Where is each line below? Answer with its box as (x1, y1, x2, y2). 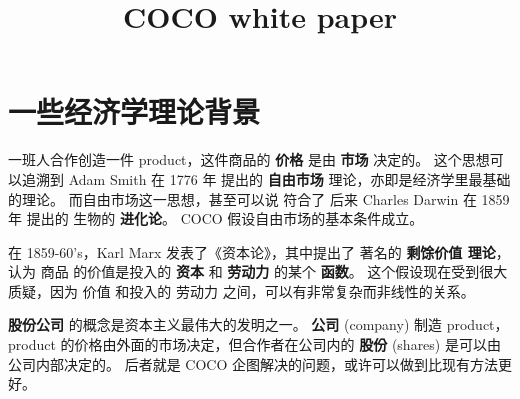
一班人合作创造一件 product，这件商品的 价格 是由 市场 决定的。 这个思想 (8, 149, 490, 170)
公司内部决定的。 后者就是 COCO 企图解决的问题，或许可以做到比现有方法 (8, 353, 498, 374)
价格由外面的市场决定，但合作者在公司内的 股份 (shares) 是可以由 (74, 334, 501, 355)
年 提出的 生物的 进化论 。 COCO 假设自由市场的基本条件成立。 (8, 208, 424, 229)
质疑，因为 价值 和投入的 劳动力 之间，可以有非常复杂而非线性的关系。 (8, 280, 475, 301)
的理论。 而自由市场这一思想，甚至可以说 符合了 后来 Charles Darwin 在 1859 (8, 188, 510, 209)
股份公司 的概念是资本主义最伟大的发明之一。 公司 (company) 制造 (8, 314, 442, 335)
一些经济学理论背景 (8, 91, 261, 132)
